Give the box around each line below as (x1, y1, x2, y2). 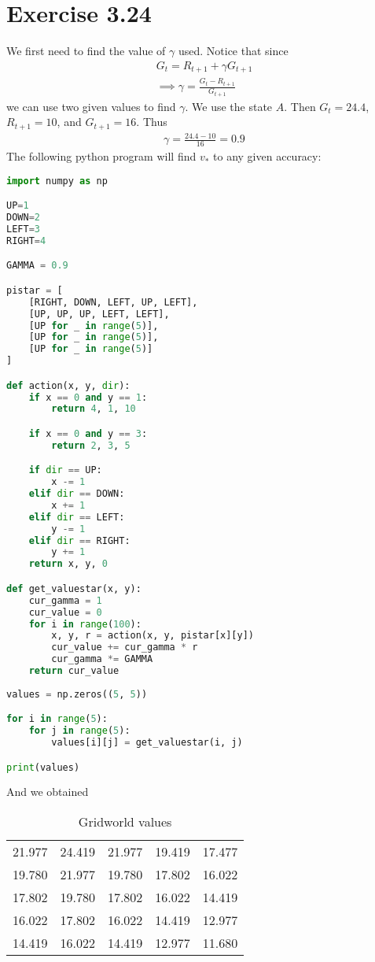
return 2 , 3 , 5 (51, 439, 131, 451)
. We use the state (185, 98, 273, 114)
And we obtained (6, 783, 89, 800)
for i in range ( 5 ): (6, 713, 108, 725)
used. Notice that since (178, 43, 289, 59)
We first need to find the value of (6, 43, 166, 59)
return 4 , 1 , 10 (51, 403, 136, 415)
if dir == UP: (28, 464, 102, 476)
